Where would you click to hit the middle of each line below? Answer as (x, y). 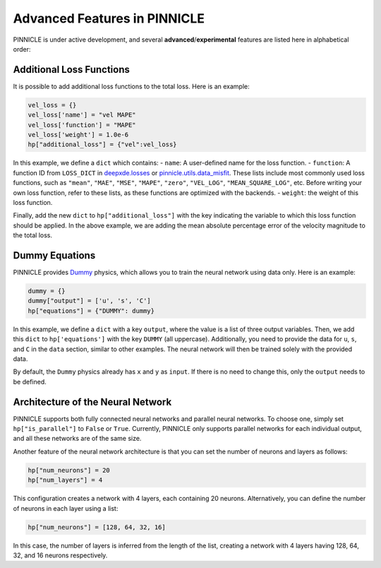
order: (22, 49)
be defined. (30, 381)
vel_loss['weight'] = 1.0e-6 (78, 135)
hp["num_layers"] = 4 (65, 480)
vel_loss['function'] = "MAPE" (82, 125)
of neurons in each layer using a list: (66, 508)
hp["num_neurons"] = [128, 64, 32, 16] (97, 527)
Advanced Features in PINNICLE (109, 18)
